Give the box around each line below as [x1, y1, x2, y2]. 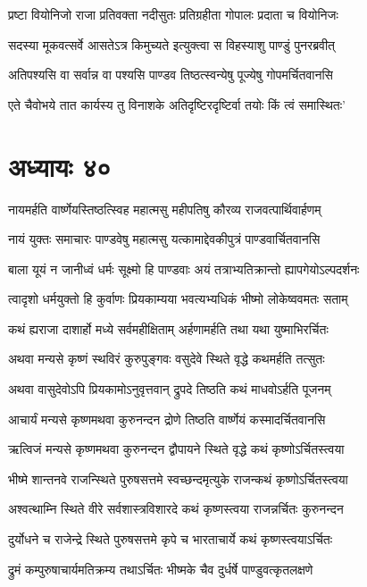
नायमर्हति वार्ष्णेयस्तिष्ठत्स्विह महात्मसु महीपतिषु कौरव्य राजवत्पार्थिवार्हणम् [8, 199, 321, 218]
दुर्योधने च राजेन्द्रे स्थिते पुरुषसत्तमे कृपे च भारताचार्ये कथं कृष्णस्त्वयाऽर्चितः [8, 530, 333, 549]
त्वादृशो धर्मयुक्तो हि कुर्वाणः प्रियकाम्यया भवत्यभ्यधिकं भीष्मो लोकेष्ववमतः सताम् [8, 289, 348, 308]
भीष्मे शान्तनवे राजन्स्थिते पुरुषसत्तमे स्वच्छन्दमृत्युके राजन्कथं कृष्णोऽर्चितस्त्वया [8, 469, 348, 488]
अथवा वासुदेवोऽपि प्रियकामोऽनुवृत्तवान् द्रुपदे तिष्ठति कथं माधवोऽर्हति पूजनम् [8, 380, 331, 398]
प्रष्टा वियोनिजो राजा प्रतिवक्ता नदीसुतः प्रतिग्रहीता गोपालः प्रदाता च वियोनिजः [8, 5, 338, 23]
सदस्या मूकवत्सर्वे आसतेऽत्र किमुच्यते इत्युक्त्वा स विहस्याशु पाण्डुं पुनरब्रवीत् [8, 35, 335, 54]
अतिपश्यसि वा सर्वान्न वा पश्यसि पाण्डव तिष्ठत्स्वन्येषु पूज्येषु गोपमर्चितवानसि [8, 65, 333, 84]
